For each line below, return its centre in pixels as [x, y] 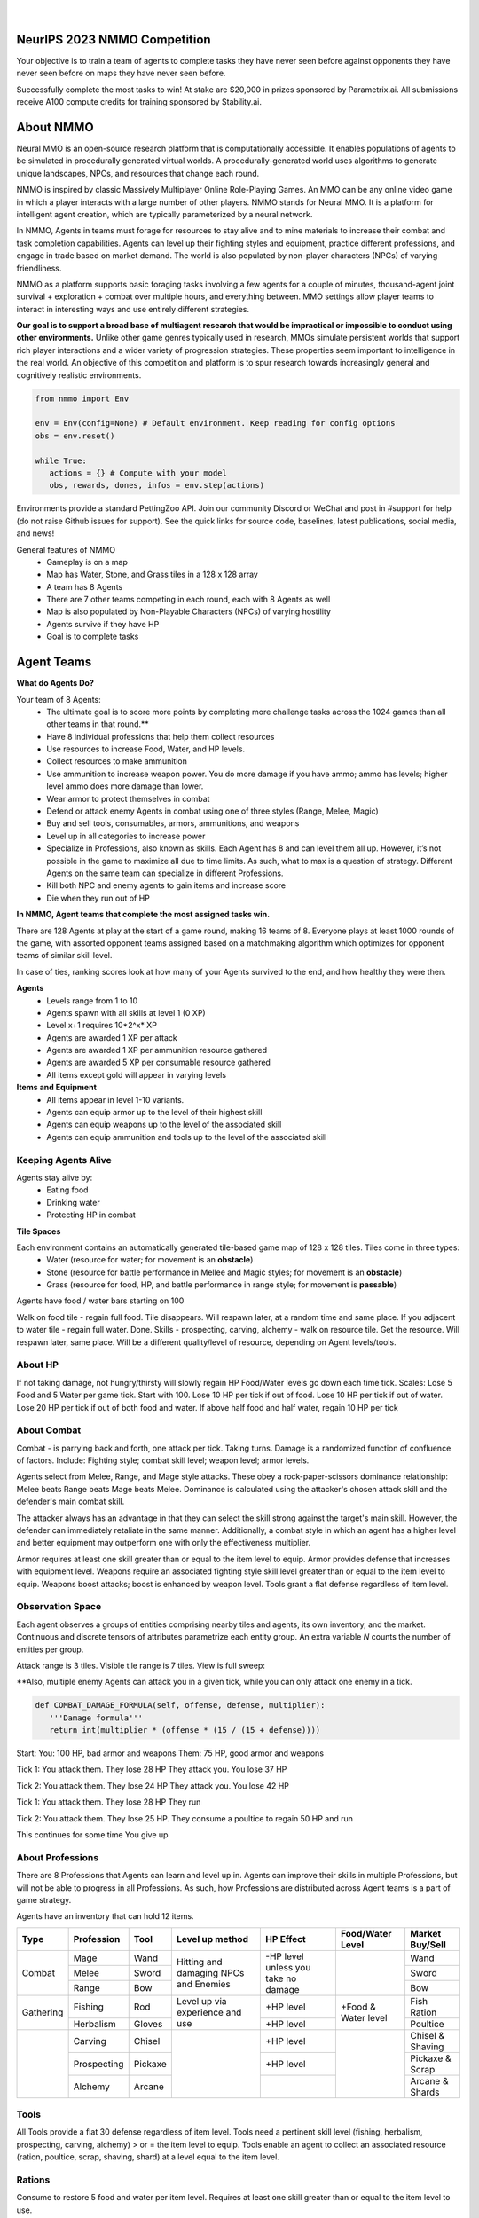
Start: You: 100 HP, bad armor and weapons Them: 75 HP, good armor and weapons [170, 1753]
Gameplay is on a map [87, 562]
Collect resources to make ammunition [117, 761]
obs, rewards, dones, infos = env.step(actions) [157, 485]
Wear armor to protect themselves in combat [128, 798]
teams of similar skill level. [64, 956]
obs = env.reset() [75, 436]
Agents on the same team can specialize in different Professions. [165, 873]
